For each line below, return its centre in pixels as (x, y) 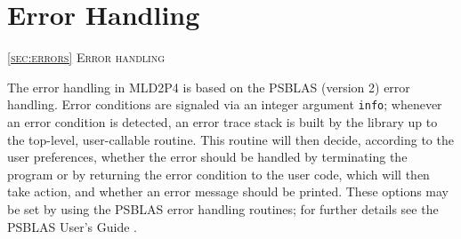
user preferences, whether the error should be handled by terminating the (207, 157)
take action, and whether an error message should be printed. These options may (228, 191)
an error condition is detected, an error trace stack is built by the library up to (222, 121)
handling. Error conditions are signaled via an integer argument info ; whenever (225, 104)
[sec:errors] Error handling (86, 57)
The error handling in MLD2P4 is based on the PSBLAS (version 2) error (209, 87)
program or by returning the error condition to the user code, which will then (218, 174)
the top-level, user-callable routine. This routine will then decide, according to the (230, 139)
